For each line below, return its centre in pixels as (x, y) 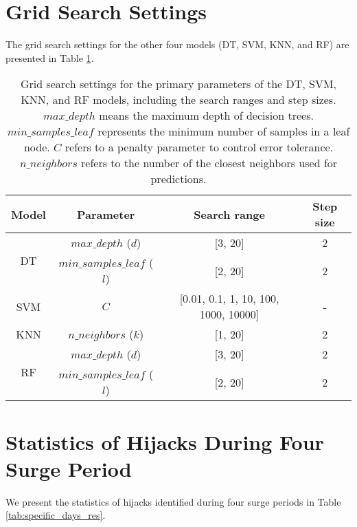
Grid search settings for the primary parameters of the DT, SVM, (178, 84)
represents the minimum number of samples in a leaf (224, 131)
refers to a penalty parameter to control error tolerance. (199, 147)
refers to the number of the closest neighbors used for (209, 163)
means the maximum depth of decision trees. (206, 116)
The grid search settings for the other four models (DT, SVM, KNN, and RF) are (177, 44)
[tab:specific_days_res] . (56, 515)
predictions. (178, 179)
